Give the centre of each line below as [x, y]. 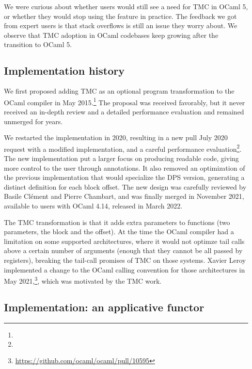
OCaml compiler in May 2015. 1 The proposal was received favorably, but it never [125, 101]
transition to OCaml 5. [38, 44]
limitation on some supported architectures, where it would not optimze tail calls [124, 241]
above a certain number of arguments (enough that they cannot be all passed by [123, 250]
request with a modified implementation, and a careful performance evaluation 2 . [123, 148]
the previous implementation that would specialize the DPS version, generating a [124, 177]
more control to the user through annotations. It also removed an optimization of [125, 168]
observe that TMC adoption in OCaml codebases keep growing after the [111, 35]
